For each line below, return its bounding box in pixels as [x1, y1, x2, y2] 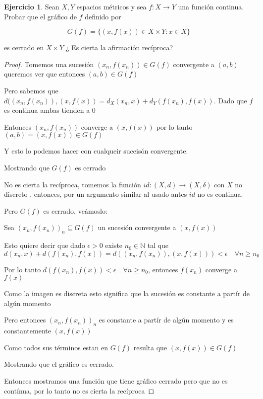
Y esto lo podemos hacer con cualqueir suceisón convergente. [4, 146, 188, 156]
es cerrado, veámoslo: [43, 205, 107, 216]
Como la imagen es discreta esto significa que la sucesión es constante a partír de [4, 288, 250, 299]
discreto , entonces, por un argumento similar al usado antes [4, 189, 187, 199]
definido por [85, 11, 121, 21]
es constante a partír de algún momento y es [99, 315, 234, 325]
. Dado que [213, 95, 247, 105]
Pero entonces [4, 315, 46, 325]
